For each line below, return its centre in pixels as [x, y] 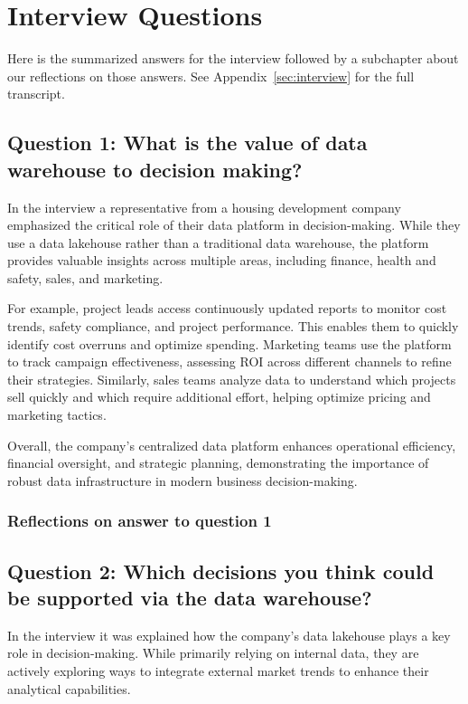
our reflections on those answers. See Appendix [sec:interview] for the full [211, 76]
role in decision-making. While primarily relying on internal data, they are [213, 653]
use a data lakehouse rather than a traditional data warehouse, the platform [218, 242]
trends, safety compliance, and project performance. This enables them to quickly [233, 326]
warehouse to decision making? [155, 169]
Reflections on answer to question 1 [140, 521]
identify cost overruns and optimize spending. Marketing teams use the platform [229, 343]
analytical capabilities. [69, 688]
